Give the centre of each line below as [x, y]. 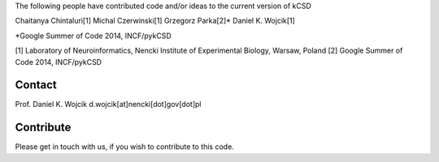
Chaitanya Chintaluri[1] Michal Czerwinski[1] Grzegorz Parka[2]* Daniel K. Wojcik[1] [155, 21]
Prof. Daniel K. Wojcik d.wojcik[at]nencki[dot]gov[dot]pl [108, 104]
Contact [36, 85]
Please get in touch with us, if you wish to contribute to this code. [125, 147]
